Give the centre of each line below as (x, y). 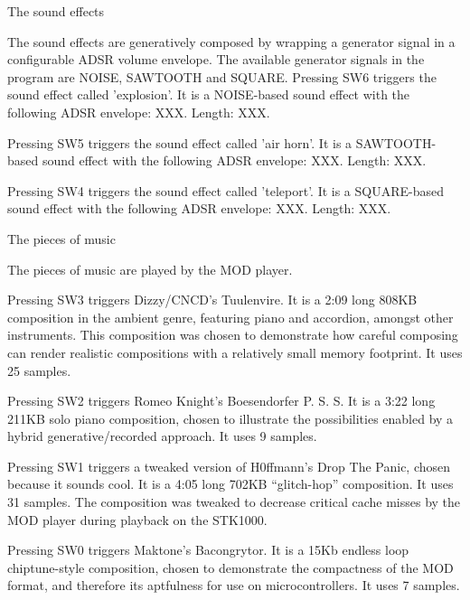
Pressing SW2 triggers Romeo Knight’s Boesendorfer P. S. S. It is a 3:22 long (221, 401)
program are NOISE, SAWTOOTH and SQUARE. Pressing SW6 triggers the (222, 76)
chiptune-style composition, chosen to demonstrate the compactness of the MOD (230, 567)
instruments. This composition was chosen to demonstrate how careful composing (233, 335)
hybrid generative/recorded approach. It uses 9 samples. (162, 436)
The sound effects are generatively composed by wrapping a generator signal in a (231, 41)
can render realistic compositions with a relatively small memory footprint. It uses (235, 352)
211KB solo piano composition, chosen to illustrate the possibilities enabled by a (230, 418)
